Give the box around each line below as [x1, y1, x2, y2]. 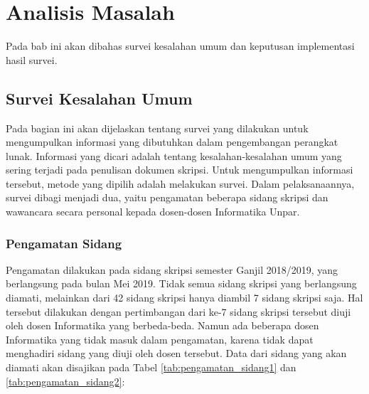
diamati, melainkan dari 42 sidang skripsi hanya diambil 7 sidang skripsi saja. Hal [6, 290, 363, 305]
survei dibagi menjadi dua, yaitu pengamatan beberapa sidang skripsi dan [6, 190, 328, 205]
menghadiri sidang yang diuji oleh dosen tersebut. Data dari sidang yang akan [6, 346, 347, 361]
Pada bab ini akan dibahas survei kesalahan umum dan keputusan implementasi [6, 38, 355, 53]
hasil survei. [6, 52, 58, 67]
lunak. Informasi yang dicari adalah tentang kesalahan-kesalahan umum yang [6, 148, 342, 163]
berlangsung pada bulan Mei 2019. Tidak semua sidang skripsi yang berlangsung [6, 276, 357, 291]
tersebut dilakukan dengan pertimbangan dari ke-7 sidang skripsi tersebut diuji [6, 304, 351, 319]
